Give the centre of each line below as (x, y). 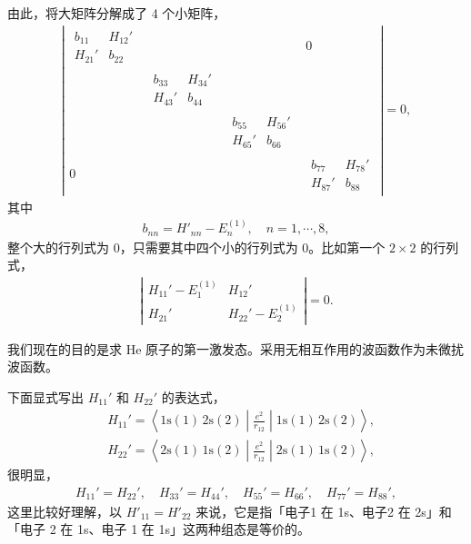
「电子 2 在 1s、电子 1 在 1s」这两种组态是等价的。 (159, 529)
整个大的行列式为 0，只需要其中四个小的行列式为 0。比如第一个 (196, 247)
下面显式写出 (45, 396)
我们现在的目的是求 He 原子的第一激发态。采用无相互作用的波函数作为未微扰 (236, 348)
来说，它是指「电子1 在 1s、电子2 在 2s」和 (324, 511)
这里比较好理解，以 (65, 511)
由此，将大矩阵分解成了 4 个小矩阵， (117, 13)
